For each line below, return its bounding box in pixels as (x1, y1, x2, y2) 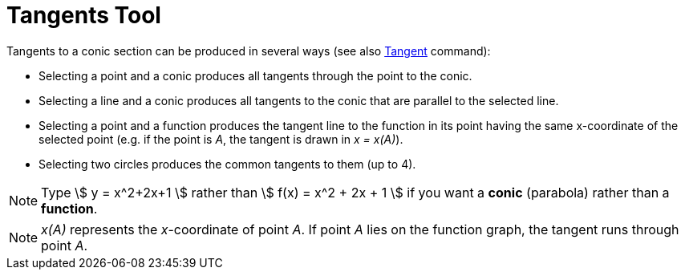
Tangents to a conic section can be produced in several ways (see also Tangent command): (6, 43, 491, 58)
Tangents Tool (6, 2, 161, 29)
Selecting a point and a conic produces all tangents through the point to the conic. (39, 68, 472, 83)
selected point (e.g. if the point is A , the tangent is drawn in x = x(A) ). (39, 132, 403, 146)
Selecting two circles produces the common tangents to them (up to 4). (39, 156, 416, 171)
